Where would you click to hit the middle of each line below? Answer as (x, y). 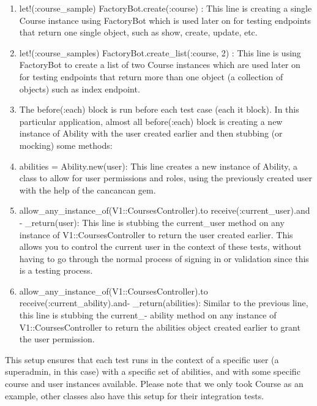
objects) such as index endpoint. (80, 88)
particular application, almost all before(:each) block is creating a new (151, 121)
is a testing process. (56, 270)
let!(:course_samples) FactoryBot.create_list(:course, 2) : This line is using (160, 52)
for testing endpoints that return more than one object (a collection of (151, 76)
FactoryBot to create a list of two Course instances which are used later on (160, 65)
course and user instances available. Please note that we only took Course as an (154, 384)
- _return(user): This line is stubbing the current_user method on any (152, 222)
